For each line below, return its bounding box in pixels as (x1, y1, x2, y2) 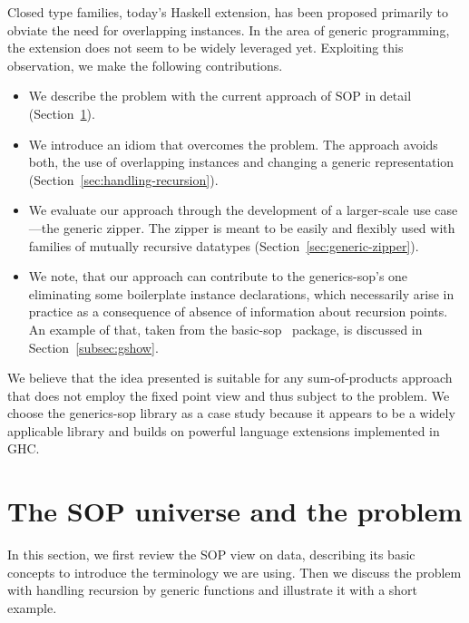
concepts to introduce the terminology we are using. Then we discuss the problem (7, 562, 462, 581)
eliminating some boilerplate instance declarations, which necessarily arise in (28, 284, 454, 303)
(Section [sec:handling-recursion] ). (28, 170, 219, 189)
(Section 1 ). (28, 103, 95, 122)
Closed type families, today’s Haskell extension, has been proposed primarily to (7, 3, 448, 21)
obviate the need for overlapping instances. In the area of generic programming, (7, 20, 450, 39)
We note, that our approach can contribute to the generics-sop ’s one (28, 267, 408, 286)
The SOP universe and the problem (7, 492, 463, 530)
